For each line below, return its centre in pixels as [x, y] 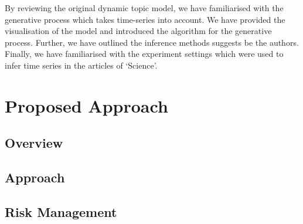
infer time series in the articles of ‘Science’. [81, 65]
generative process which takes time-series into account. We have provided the [145, 19]
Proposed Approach [86, 105]
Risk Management [61, 211]
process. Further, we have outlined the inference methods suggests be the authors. [152, 42]
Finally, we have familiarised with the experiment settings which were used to [144, 54]
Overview [34, 143]
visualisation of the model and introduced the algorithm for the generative [138, 31]
